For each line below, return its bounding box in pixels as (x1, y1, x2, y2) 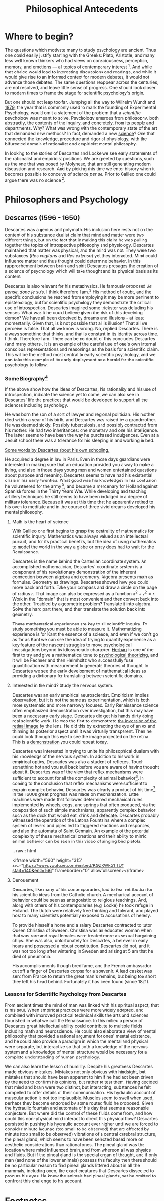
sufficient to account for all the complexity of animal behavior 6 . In (12, 774, 144, 781)
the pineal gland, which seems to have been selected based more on (5, 1136, 143, 1142)
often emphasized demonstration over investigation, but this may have (12, 707, 154, 713)
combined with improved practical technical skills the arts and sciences (5, 1012, 149, 1018)
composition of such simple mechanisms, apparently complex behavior (12, 807, 156, 813)
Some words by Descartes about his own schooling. (5, 447, 110, 453)
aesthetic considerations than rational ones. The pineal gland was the (5, 1141, 145, 1147)
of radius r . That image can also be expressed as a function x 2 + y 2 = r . (12, 590, 156, 596)
